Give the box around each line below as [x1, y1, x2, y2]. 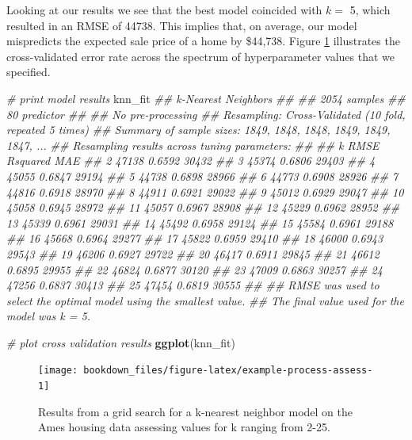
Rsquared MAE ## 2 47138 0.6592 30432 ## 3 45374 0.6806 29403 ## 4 [6, 152, 376, 169]
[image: [38, 365, 78, 377]
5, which [349, 2, 391, 17]
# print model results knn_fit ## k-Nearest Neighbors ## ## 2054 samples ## [6, 90, 406, 106]
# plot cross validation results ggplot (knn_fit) [6, 334, 235, 350]
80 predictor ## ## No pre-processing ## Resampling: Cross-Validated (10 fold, [6, 105, 406, 122]
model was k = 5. [6, 308, 90, 324]
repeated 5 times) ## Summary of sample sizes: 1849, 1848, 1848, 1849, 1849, [6, 121, 391, 138]
